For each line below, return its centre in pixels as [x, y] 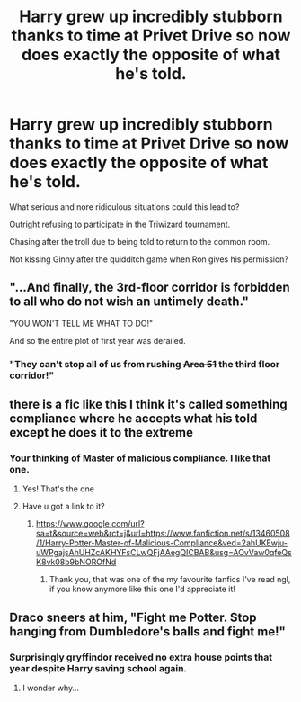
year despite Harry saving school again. [98, 668]
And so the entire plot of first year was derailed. [97, 340]
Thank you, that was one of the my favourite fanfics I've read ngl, [170, 580]
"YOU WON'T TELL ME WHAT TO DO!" [81, 323]
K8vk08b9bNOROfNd [76, 562]
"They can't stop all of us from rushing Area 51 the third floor [145, 364]
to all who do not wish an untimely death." [129, 302]
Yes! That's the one [58, 489]
